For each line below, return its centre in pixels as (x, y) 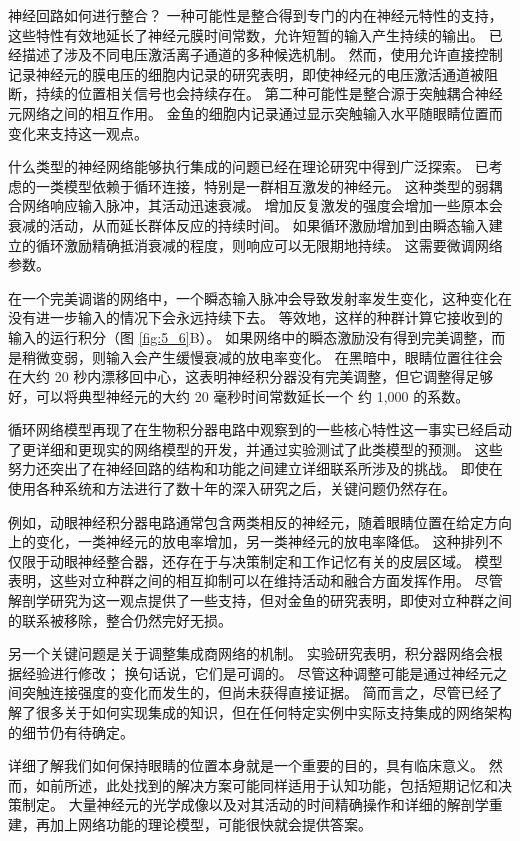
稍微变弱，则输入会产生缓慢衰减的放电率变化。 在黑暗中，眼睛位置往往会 (262, 356)
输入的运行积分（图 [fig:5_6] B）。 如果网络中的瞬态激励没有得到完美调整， (250, 336)
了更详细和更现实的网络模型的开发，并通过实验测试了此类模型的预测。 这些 (255, 448)
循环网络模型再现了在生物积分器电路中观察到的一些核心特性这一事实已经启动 (260, 429)
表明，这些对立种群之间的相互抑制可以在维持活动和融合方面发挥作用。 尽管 (255, 580)
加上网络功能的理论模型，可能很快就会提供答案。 (210, 823)
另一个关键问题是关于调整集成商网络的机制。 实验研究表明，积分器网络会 (248, 653)
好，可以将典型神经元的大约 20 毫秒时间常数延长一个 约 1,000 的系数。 (239, 395)
